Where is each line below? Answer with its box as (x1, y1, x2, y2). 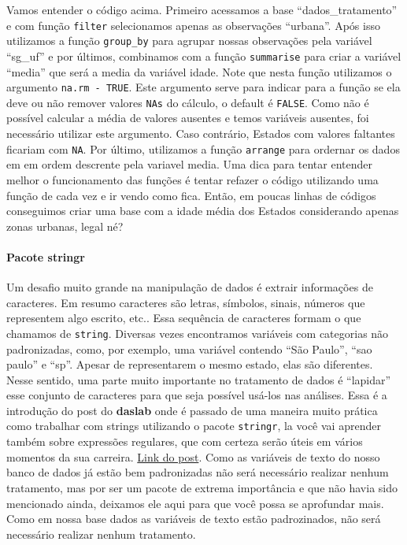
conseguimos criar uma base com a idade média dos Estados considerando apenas (6, 202, 399, 219)
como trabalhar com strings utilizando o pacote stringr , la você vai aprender (6, 417, 381, 434)
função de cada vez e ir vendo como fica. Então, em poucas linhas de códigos (6, 187, 376, 203)
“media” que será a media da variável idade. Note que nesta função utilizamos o (6, 63, 392, 80)
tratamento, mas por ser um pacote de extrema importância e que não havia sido (6, 479, 398, 495)
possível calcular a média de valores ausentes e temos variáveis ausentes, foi (6, 109, 369, 126)
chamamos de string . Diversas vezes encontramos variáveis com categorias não (6, 324, 389, 341)
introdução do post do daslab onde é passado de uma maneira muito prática (6, 402, 378, 418)
